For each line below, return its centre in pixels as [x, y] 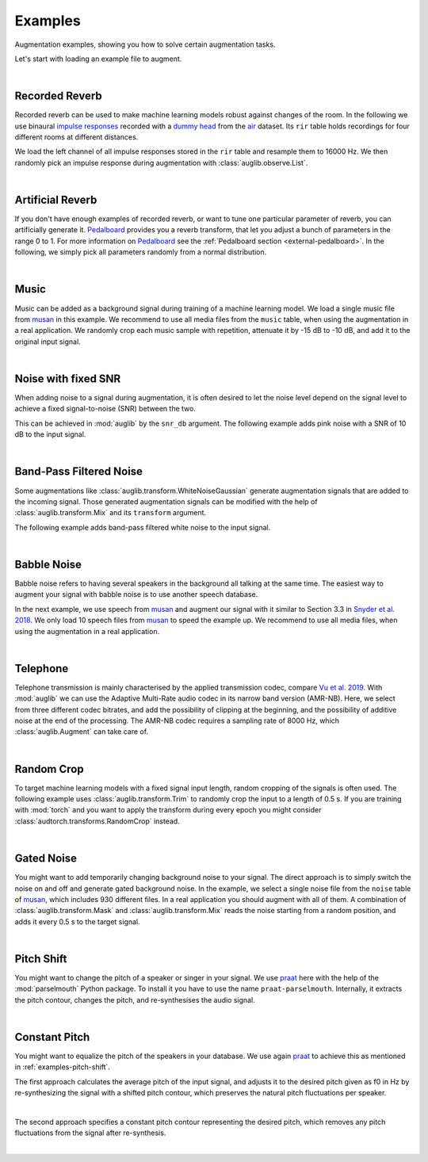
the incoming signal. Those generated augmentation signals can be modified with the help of [166, 501]
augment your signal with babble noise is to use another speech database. [136, 594]
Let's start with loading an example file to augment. [98, 59]
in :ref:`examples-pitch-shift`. [63, 1067]
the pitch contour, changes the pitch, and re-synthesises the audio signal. [135, 1000]
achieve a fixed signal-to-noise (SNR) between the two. [105, 409]
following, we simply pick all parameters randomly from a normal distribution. [141, 252]
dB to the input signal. [50, 434]
